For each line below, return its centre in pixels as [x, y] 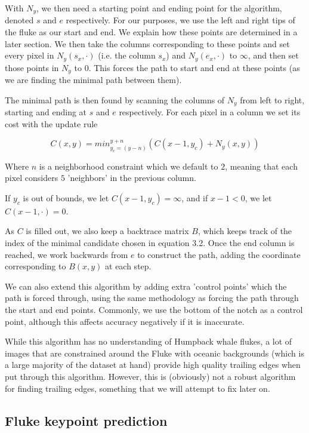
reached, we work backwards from [67, 254]
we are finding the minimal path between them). [93, 80]
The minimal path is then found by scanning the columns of [115, 99]
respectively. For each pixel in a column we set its [210, 112]
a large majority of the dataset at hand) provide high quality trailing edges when [153, 365]
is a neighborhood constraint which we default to [129, 166]
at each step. [128, 266]
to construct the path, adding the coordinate [219, 254]
